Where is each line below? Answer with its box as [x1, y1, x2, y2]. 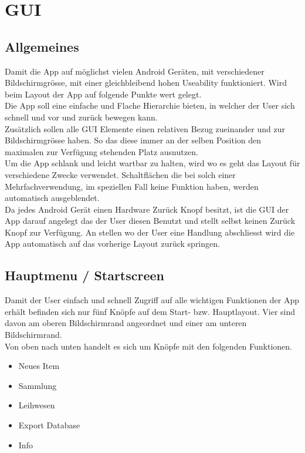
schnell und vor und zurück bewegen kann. [5, 110, 158, 123]
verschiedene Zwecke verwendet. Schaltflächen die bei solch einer [5, 168, 236, 180]
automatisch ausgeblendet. [5, 192, 100, 204]
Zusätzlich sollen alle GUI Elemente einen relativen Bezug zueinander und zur [5, 122, 285, 135]
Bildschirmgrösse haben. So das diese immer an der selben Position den [5, 134, 262, 146]
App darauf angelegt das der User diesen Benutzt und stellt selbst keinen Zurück [5, 214, 296, 227]
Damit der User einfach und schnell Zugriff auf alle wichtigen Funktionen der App [5, 294, 300, 306]
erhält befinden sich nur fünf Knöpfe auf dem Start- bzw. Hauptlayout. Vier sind [5, 305, 296, 317]
